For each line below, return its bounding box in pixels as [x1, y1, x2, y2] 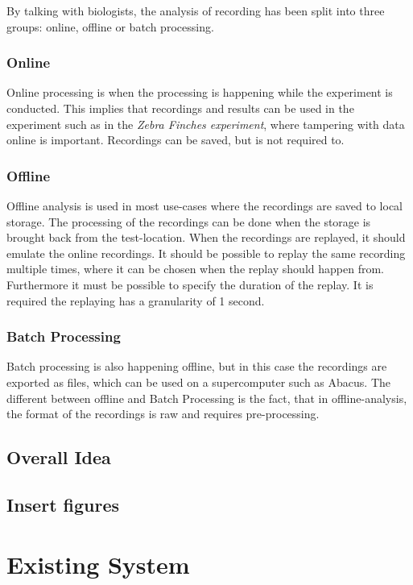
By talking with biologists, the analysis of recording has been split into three [6, 2, 385, 19]
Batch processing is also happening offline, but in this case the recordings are [6, 358, 387, 375]
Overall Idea [6, 445, 111, 470]
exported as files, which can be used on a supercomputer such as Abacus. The [6, 373, 391, 390]
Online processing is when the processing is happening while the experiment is [6, 84, 393, 101]
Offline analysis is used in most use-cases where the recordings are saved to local [6, 197, 403, 214]
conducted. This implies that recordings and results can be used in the [6, 100, 354, 116]
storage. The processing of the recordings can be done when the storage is [6, 213, 371, 230]
